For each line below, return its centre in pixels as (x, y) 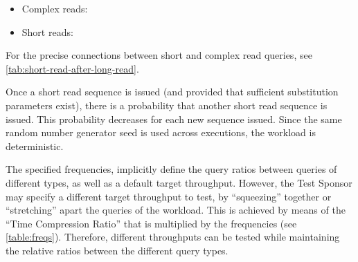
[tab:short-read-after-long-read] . (72, 68)
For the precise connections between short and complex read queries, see (159, 55)
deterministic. (35, 146)
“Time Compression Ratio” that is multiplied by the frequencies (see (151, 223)
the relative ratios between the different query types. (117, 250)
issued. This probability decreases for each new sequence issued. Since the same (174, 119)
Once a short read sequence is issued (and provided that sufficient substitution (172, 92)
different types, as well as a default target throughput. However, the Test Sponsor (179, 182)
